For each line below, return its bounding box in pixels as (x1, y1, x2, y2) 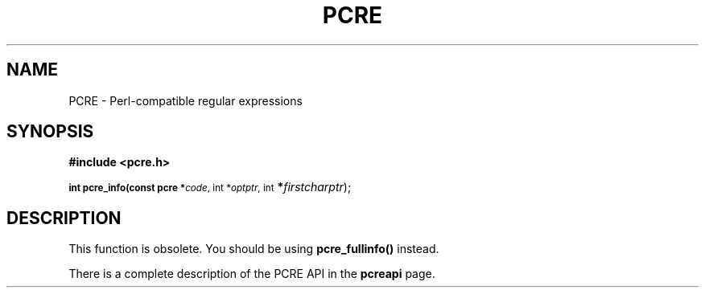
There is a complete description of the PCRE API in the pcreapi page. (68, 267, 435, 281)
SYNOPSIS (6, 121, 94, 142)
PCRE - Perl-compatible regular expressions (68, 93, 303, 108)
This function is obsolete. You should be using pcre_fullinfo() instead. (68, 242, 439, 256)
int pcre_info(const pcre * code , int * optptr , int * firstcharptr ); (68, 180, 352, 194)
